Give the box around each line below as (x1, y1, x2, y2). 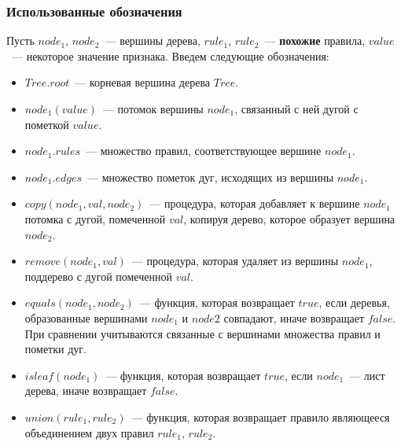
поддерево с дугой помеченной (24, 267, 172, 284)
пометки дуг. (24, 341, 86, 357)
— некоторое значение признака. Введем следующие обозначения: (11, 47, 329, 64)
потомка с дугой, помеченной (24, 210, 166, 227)
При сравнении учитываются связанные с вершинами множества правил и (24, 325, 381, 341)
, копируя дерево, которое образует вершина (183, 210, 395, 227)
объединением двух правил (24, 424, 154, 440)
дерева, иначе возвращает (24, 382, 147, 399)
